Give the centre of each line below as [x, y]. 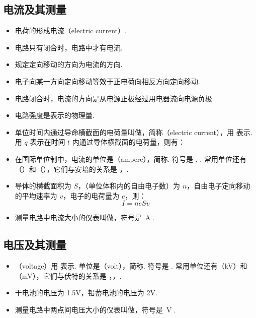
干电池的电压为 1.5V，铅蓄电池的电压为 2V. [86, 293]
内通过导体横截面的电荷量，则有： [129, 142]
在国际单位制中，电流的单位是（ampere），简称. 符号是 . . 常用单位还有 [131, 158]
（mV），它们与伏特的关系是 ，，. [68, 275]
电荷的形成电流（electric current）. [71, 30]
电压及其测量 [35, 245]
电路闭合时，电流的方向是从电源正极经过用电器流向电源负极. [114, 98]
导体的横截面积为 [43, 186]
